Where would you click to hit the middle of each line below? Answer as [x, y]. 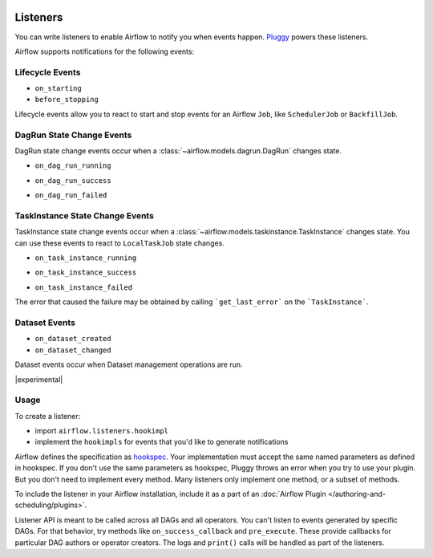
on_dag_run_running [73, 166]
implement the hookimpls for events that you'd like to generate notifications [162, 442]
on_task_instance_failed [83, 287]
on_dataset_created [73, 339]
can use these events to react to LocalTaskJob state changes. [119, 243]
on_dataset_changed [73, 350]
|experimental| [39, 379]
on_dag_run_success [73, 180]
